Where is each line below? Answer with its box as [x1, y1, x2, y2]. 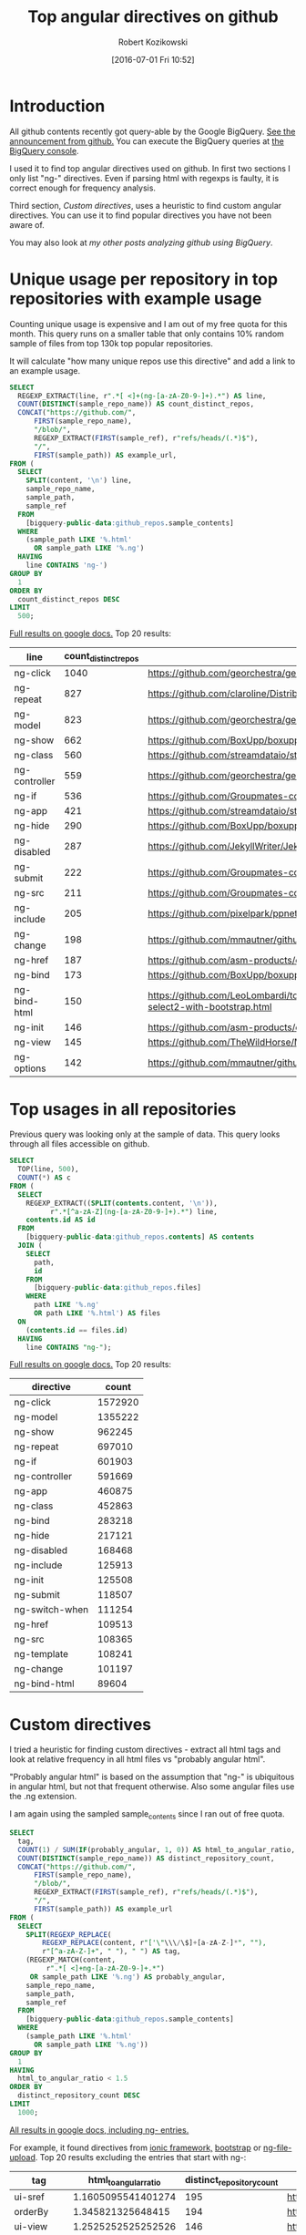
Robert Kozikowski [117, 36, 189, 47]
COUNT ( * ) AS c [17, 1173, 71, 1182]
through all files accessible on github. [9, 1138, 150, 1149]
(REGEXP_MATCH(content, [25, 1955, 117, 1965]
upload [9, 2151, 36, 2162]
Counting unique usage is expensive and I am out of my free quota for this [9, 318, 288, 329]
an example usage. [9, 365, 81, 376]
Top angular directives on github [26, 6, 280, 27]
